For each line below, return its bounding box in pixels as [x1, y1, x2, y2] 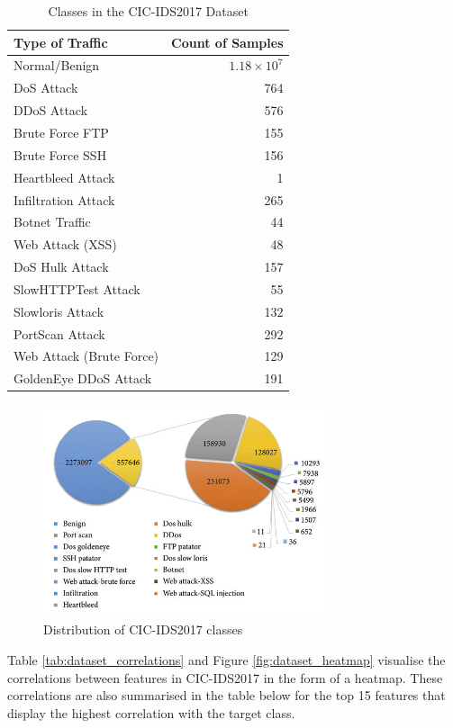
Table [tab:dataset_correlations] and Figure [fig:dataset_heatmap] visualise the [7, 650, 446, 669]
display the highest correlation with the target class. [7, 703, 295, 722]
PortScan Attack [14, 324, 105, 343]
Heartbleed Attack [14, 167, 115, 186]
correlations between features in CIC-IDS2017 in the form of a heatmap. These [7, 668, 443, 687]
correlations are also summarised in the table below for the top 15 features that [7, 686, 446, 705]
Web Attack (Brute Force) [14, 346, 159, 365]
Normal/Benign [14, 56, 100, 75]
